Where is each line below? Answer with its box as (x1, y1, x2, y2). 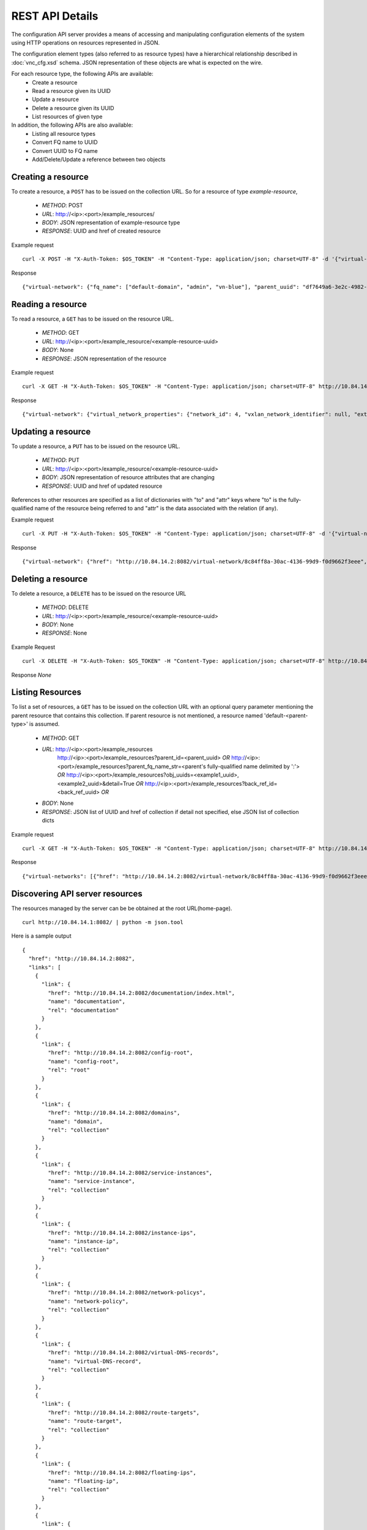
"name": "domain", (48, 1118, 103, 1125)
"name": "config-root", (48, 1058, 119, 1065)
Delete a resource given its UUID (32, 104, 114, 111)
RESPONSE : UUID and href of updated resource (42, 482, 163, 490)
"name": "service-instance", (48, 1178, 136, 1185)
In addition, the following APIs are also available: (11, 121, 133, 129)
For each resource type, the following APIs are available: (11, 70, 154, 78)
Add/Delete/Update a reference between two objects (32, 156, 166, 163)
